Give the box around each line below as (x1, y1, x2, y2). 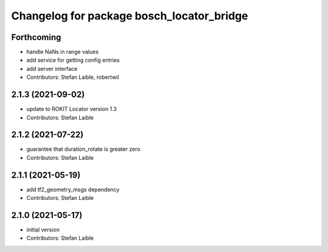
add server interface (26, 65, 78, 72)
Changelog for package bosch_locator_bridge (11, 9, 248, 22)
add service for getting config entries (26, 56, 120, 64)
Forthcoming (11, 32, 61, 42)
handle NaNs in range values (26, 48, 99, 56)
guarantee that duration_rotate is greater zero (26, 145, 141, 153)
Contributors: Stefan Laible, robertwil (26, 73, 120, 81)
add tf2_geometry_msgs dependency (26, 185, 120, 193)
